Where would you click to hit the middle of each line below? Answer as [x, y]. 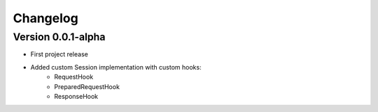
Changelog [45, 18]
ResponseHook [76, 96]
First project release [59, 54]
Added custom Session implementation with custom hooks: [116, 67]
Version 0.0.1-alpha [59, 37]
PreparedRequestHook [87, 86]
